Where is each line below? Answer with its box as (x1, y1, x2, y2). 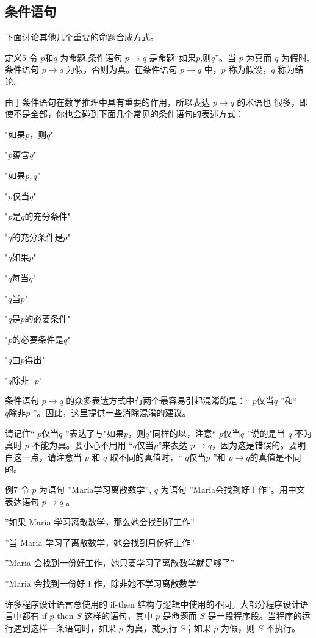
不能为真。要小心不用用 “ (32, 439, 133, 451)
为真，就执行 (126, 621, 178, 634)
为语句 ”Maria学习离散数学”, (39, 483, 152, 496)
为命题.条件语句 (60, 51, 123, 63)
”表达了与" (65, 426, 107, 439)
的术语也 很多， (237, 95, 300, 108)
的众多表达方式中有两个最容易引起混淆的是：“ (66, 394, 250, 407)
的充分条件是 (12, 233, 63, 242)
